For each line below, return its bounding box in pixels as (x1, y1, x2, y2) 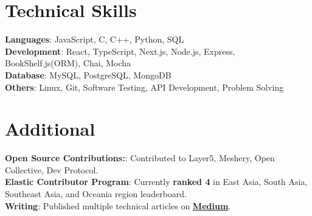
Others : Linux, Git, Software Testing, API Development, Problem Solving (5, 80, 284, 93)
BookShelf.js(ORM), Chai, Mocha (5, 57, 131, 69)
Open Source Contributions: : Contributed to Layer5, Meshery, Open (5, 152, 275, 164)
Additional (5, 116, 95, 141)
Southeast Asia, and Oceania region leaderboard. (5, 187, 187, 200)
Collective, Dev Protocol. (5, 163, 99, 176)
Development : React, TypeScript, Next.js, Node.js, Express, (5, 44, 235, 57)
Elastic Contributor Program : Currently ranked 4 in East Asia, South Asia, (5, 175, 308, 188)
